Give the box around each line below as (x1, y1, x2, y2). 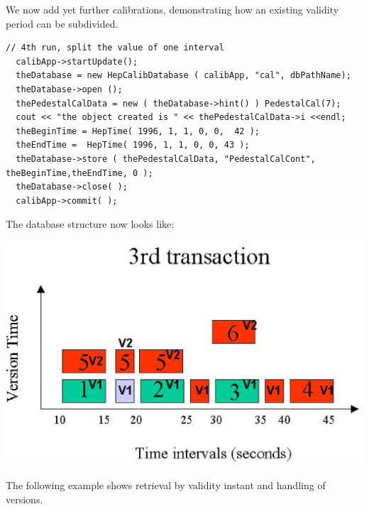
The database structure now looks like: (6, 217, 175, 231)
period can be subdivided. (6, 16, 119, 31)
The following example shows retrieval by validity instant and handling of (6, 477, 326, 492)
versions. (6, 491, 43, 506)
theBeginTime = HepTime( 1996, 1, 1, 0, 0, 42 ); (16, 126, 260, 136)
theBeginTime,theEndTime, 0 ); (6, 168, 153, 178)
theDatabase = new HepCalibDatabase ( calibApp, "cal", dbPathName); (16, 70, 351, 81)
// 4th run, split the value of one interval (6, 43, 224, 53)
